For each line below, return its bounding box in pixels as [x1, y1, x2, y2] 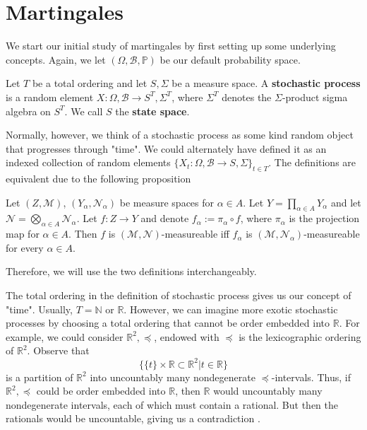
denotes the [222, 89, 272, 104]
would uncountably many [213, 383, 323, 398]
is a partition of [6, 369, 73, 384]
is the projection [289, 211, 360, 226]
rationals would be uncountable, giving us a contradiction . [6, 411, 260, 426]
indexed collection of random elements [6, 155, 171, 170]
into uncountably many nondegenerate [90, 369, 255, 384]
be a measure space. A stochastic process [172, 76, 361, 91]
